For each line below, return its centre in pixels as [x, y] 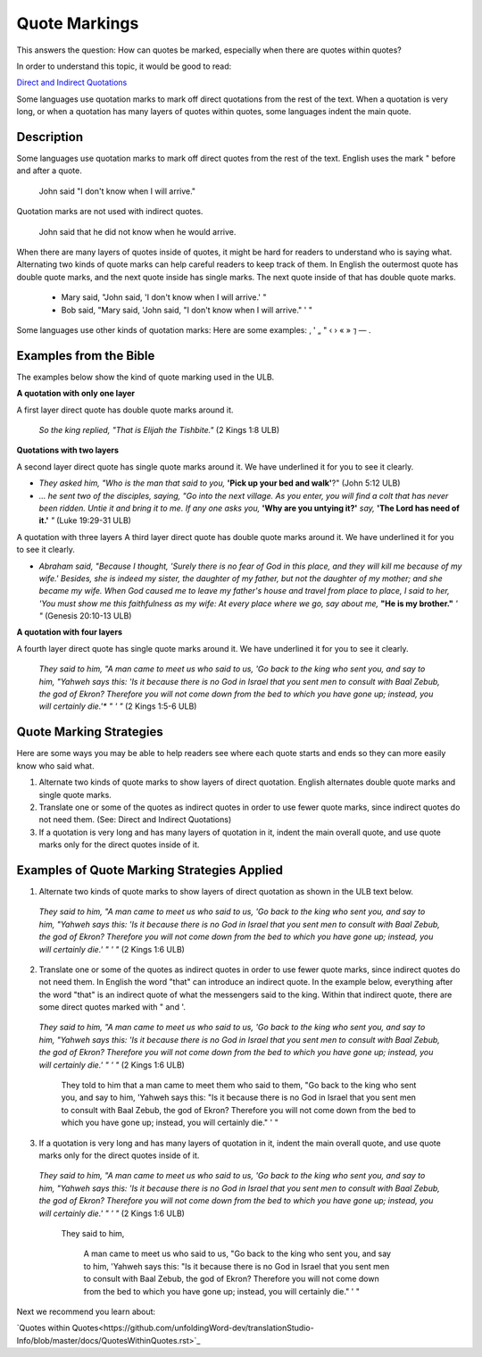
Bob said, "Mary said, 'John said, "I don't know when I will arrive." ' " [187, 310]
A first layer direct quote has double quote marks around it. [125, 410]
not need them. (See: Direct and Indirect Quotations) [135, 820]
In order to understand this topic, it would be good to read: [124, 66]
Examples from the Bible [86, 356]
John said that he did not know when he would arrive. [137, 231]
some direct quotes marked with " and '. [112, 1007]
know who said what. [55, 766]
